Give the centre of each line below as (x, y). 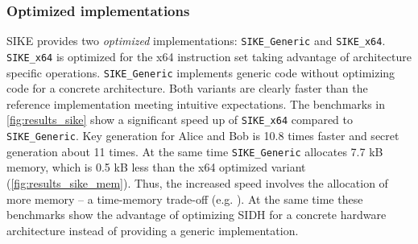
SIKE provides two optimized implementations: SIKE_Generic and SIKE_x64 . (196, 41)
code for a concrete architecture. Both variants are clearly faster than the (187, 88)
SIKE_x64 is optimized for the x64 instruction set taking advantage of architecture (209, 56)
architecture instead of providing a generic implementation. (153, 230)
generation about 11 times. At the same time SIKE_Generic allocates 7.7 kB (195, 151)
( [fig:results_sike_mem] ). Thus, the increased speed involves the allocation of (197, 182)
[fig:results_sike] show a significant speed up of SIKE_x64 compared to (180, 120)
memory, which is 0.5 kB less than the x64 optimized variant (156, 167)
